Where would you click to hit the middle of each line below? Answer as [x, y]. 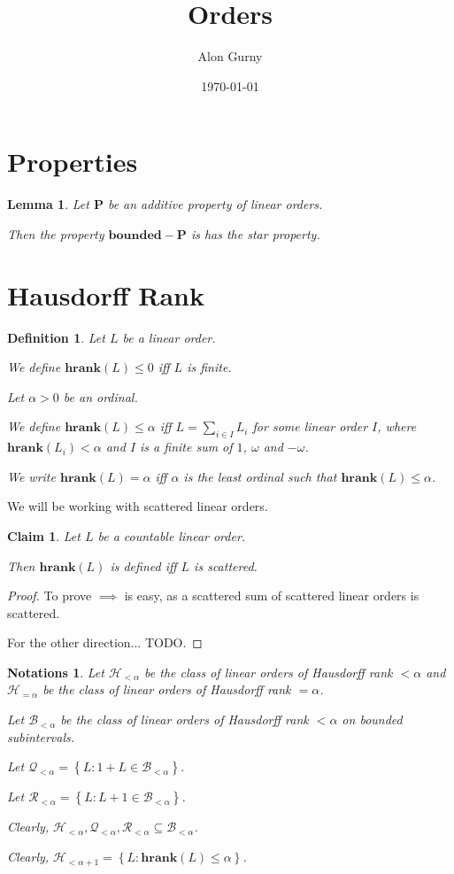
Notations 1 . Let [56, 672]
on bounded [372, 719]
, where [397, 426]
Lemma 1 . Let [48, 204]
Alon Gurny [230, 56]
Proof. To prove [50, 596]
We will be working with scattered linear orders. [138, 506]
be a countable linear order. [172, 535]
